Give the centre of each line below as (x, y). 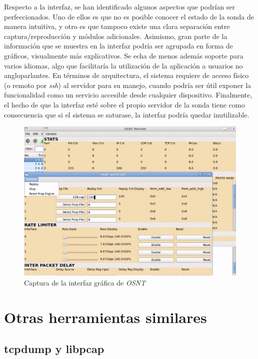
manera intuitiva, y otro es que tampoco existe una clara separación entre (117, 26)
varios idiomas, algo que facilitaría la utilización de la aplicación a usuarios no (123, 65)
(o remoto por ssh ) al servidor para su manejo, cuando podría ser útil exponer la (128, 85)
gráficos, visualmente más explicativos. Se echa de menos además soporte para (124, 55)
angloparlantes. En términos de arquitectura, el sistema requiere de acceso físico (126, 75)
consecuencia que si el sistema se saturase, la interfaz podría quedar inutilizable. (127, 114)
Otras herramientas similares (105, 317)
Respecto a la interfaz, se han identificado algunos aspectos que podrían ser (119, 6)
